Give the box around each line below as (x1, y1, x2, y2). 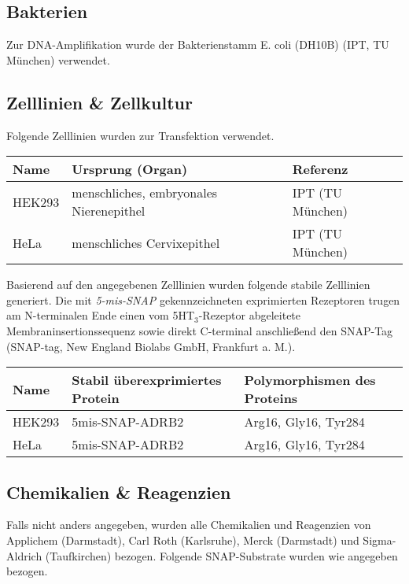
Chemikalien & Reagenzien (6, 479, 231, 504)
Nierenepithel (72, 201, 146, 220)
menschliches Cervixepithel (72, 233, 220, 252)
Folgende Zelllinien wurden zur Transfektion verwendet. (6, 127, 275, 143)
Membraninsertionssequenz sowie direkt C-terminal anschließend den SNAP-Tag (6, 322, 393, 338)
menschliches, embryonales (72, 183, 218, 202)
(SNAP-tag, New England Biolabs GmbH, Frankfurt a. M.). (6, 338, 296, 354)
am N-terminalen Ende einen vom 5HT (6, 307, 194, 323)
